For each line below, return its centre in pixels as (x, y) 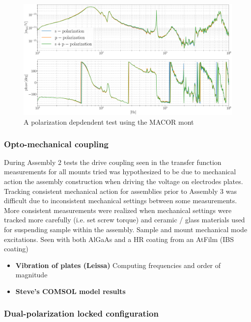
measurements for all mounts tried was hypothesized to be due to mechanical (120, 172)
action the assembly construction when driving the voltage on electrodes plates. (124, 181)
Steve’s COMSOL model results (70, 291)
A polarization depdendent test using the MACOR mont (109, 122)
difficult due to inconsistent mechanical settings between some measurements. (121, 201)
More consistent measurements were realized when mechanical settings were (118, 210)
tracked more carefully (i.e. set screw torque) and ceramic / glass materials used (125, 220)
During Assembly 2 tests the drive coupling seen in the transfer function (113, 162)
